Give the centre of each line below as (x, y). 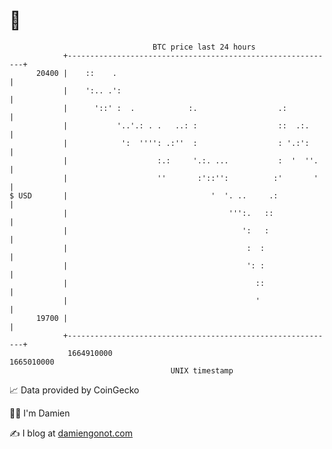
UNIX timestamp (202, 370)
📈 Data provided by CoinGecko (74, 390)
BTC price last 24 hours (204, 47)
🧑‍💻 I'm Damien (40, 413)
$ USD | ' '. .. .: (144, 195)
